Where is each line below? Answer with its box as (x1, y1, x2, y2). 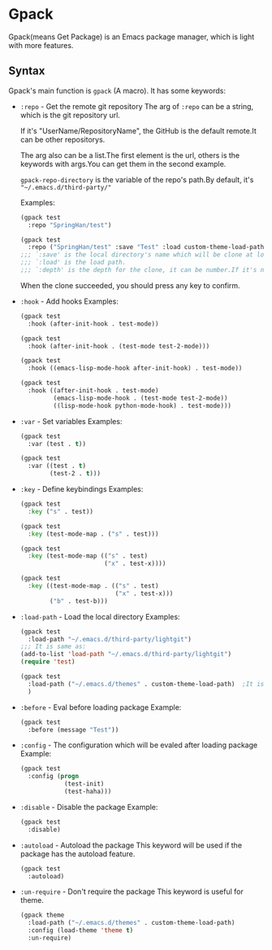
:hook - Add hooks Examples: (19, 296, 119, 306)
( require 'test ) (19, 658, 76, 666)
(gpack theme (19, 911, 65, 920)
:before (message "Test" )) (28, 725, 119, 733)
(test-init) (63, 780, 105, 788)
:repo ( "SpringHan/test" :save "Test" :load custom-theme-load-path (28, 243, 265, 252)
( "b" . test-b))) (50, 597, 108, 605)
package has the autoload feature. (19, 848, 136, 859)
